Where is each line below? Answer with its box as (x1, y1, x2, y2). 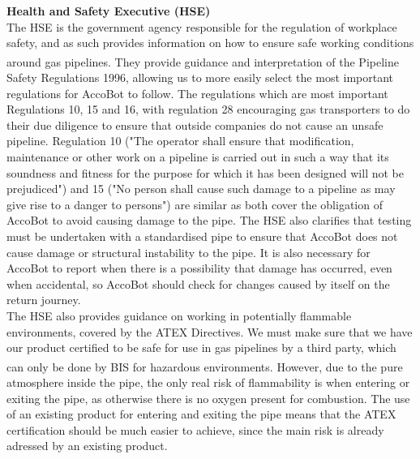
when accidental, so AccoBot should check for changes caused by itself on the (6, 275, 390, 292)
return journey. (6, 291, 81, 308)
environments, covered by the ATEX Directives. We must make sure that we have (6, 323, 413, 340)
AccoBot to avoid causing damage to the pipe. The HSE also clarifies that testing (6, 212, 412, 229)
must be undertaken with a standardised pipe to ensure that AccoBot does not (6, 227, 398, 244)
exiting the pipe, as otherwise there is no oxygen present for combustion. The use (6, 389, 410, 406)
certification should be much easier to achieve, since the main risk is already (6, 421, 384, 438)
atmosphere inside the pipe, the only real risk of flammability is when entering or (6, 373, 410, 390)
